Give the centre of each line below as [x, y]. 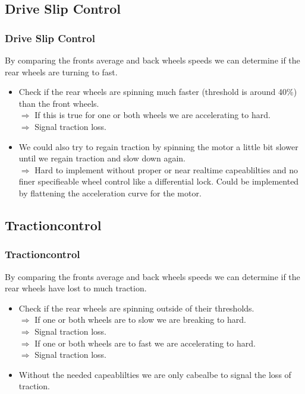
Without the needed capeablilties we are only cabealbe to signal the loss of [155, 374]
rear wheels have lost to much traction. [76, 288]
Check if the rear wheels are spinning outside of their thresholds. [136, 308]
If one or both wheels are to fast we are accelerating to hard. [145, 343]
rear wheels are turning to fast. [61, 72]
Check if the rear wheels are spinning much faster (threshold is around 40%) [158, 92]
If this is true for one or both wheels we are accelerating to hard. [152, 115]
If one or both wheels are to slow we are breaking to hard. [140, 320]
